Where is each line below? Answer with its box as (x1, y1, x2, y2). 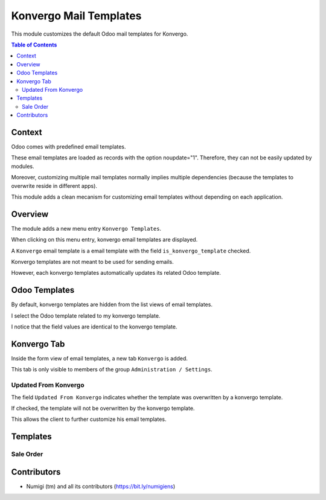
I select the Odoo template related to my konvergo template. (11, 312, 161, 319)
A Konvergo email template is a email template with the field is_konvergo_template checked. (11, 247, 251, 254)
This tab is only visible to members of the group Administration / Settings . (11, 366, 213, 373)
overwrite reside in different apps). (11, 182, 98, 190)
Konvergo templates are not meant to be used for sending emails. (11, 258, 174, 265)
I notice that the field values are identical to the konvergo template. (11, 323, 177, 330)
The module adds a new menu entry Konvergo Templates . (11, 225, 162, 232)
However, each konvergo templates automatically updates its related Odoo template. (11, 269, 222, 277)
